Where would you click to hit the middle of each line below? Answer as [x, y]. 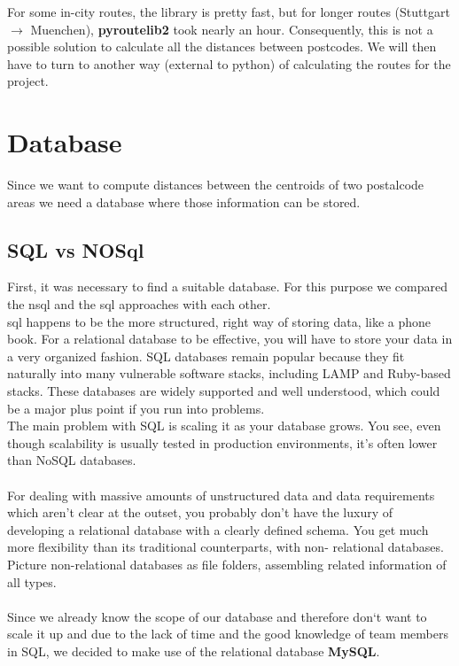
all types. [32, 581]
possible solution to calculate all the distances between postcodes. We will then [222, 46]
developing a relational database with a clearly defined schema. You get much [218, 529]
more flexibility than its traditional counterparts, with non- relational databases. [226, 547]
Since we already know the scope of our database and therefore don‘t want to [217, 616]
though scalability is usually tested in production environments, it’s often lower [222, 442]
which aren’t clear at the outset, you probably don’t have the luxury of [200, 512]
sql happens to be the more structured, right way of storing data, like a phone [219, 321]
